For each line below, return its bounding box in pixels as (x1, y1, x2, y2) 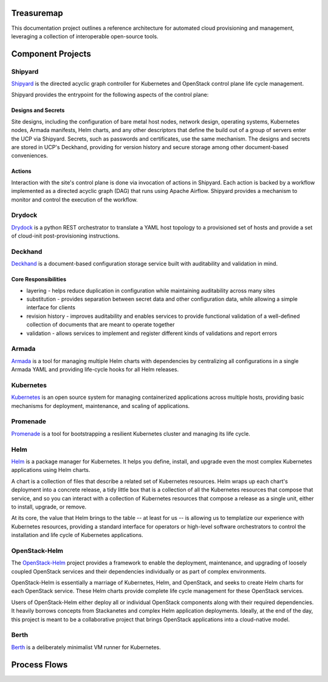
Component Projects (11, 49, 91, 59)
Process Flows (11, 659, 68, 670)
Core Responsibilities (11, 276, 67, 283)
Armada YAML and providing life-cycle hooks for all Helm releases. (11, 366, 179, 373)
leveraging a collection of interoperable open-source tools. (11, 32, 159, 40)
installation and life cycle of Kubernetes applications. (11, 532, 144, 539)
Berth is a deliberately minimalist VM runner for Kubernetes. (11, 643, 161, 651)
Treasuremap (11, 8, 63, 18)
